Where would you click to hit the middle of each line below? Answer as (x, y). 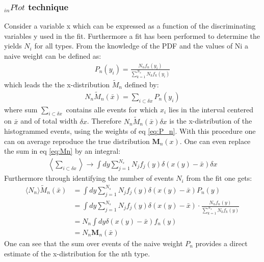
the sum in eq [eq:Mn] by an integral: (62, 151)
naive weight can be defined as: (53, 56)
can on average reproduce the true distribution (77, 141)
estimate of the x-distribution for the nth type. (77, 253)
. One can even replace (215, 141)
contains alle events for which (112, 109)
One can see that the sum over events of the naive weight (94, 243)
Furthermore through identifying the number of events (89, 178)
